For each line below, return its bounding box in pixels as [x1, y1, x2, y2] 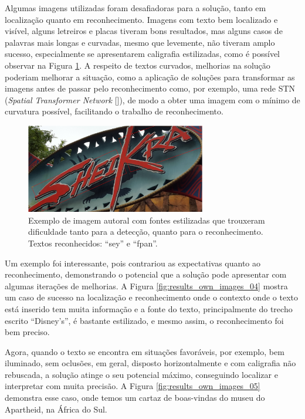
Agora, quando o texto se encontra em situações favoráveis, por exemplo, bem [5, 345, 284, 357]
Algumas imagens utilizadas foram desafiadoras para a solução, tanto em [5, 2, 266, 13]
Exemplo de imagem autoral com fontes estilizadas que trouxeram [28, 214, 265, 226]
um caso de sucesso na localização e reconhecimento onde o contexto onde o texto [5, 291, 298, 303]
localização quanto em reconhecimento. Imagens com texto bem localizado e [5, 13, 278, 25]
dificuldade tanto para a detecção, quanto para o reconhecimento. [28, 225, 263, 238]
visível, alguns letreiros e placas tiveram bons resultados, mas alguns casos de [5, 25, 283, 37]
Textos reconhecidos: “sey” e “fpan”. [28, 236, 158, 249]
